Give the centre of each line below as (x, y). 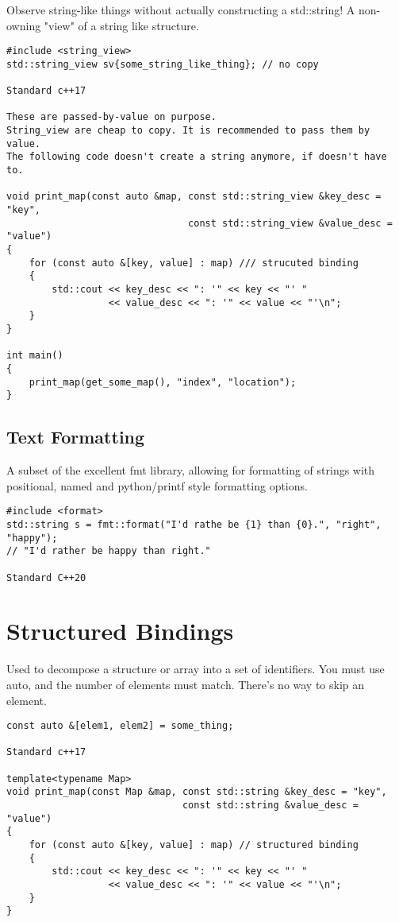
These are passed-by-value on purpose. (111, 117)
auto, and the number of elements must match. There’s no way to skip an (186, 684)
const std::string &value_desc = (270, 806)
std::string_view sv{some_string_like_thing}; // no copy (163, 64)
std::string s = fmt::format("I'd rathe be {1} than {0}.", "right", (194, 524)
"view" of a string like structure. (121, 25)
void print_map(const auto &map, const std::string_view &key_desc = (194, 197)
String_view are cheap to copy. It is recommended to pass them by (188, 131)
